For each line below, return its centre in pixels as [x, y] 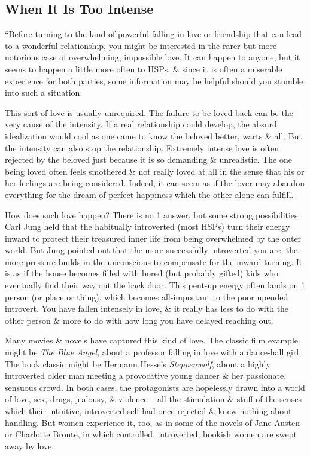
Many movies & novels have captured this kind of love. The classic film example [151, 340]
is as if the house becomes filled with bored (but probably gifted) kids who [142, 273]
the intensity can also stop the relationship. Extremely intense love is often [142, 148]
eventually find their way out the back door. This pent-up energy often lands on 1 [155, 285]
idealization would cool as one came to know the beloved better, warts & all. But [154, 136]
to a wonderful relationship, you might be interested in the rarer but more [141, 45]
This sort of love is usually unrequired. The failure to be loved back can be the [149, 112]
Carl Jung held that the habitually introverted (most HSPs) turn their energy [148, 227]
